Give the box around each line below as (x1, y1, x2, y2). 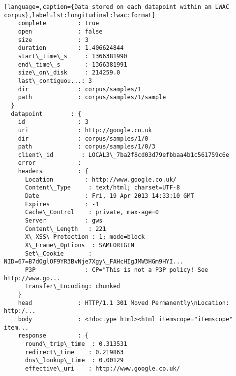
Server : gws (25, 217, 103, 225)
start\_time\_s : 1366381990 (18, 52, 127, 60)
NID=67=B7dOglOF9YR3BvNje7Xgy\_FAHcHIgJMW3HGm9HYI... (4, 258, 184, 265)
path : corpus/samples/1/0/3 (18, 143, 155, 150)
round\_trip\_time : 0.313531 (25, 340, 127, 347)
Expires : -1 (25, 200, 99, 208)
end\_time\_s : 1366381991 (18, 61, 127, 68)
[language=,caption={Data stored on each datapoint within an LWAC (4, 3, 230, 10)
